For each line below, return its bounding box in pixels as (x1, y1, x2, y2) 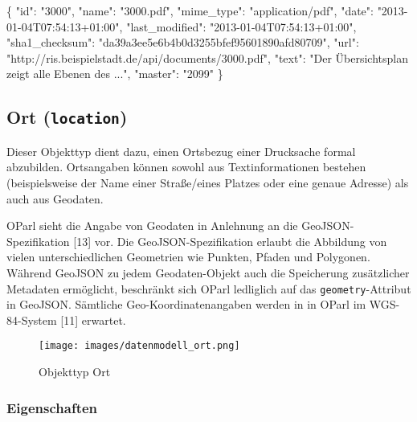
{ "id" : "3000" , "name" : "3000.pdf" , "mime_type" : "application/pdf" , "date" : (6, 2, 374, 18)
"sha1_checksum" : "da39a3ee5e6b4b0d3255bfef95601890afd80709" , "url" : (6, 34, 359, 51)
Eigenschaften (6, 397, 98, 417)
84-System (6, 311, 57, 328)
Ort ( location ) (6, 104, 128, 129)
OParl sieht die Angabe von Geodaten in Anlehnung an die (6, 217, 298, 234)
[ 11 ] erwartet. (60, 311, 126, 328)
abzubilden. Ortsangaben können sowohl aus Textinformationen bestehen (6, 158, 366, 175)
